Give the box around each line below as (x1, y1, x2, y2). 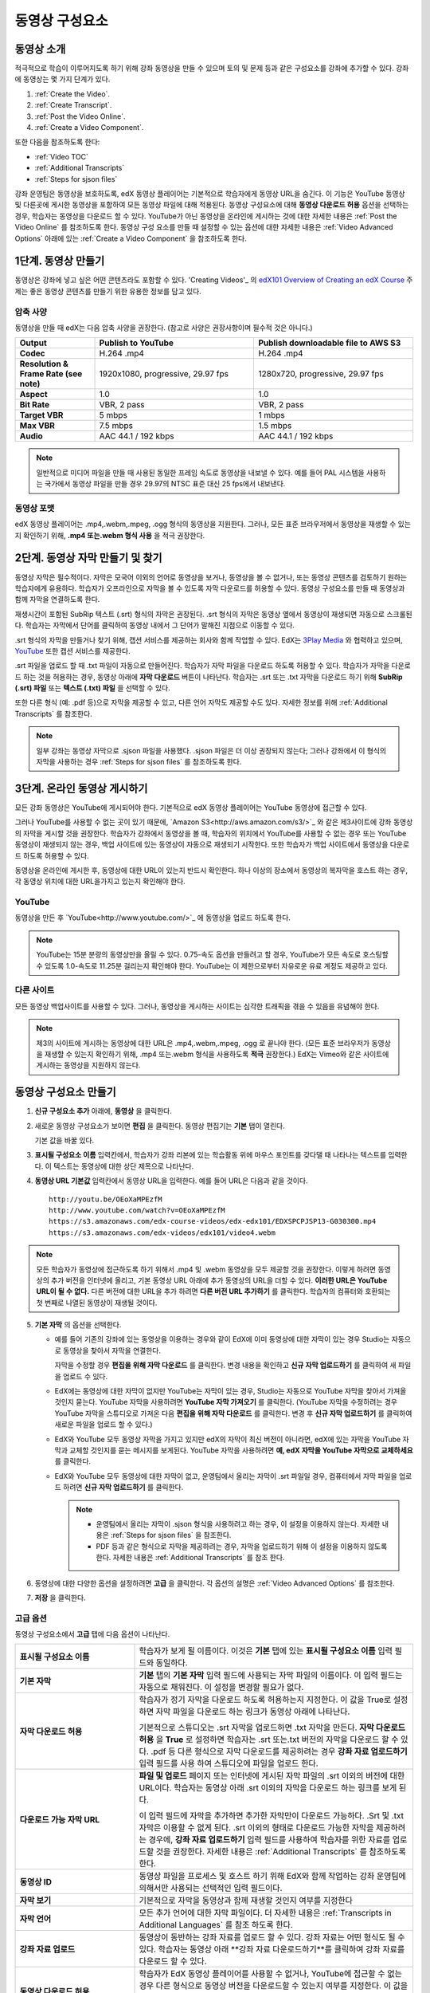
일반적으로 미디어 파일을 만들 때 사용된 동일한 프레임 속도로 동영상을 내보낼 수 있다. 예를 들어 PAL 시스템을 (36, 467, 365, 478)
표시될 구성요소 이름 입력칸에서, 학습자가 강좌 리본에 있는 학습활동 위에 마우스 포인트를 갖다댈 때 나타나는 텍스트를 (34, 1150, 386, 1160)
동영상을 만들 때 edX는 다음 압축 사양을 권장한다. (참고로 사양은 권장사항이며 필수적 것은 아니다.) (14, 323, 314, 332)
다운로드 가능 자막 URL (19, 1814, 100, 1826)
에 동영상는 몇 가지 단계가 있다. (14, 74, 111, 84)
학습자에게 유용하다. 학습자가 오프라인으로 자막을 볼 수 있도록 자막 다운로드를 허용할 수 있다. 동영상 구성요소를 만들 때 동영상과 (14, 583, 405, 593)
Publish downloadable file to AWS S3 (258, 337, 401, 348)
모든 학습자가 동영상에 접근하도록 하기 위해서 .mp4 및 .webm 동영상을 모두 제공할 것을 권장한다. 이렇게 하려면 (36, 1264, 377, 1274)
